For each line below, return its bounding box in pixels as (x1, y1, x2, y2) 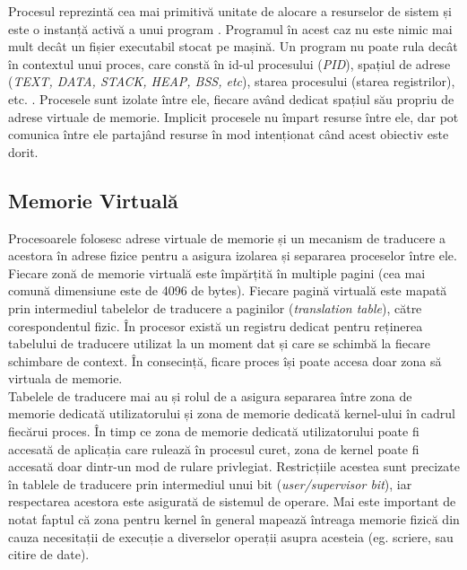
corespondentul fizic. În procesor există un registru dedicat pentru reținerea (8, 316, 423, 335)
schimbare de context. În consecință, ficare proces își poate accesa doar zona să (8, 351, 442, 370)
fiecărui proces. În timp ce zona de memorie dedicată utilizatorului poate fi (8, 422, 419, 441)
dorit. (8, 142, 39, 161)
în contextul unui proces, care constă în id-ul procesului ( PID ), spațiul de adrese (8, 54, 451, 73)
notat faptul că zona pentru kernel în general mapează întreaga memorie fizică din (8, 510, 460, 529)
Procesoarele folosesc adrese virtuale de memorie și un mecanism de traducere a (8, 228, 446, 247)
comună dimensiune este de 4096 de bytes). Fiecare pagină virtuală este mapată (8, 281, 447, 300)
